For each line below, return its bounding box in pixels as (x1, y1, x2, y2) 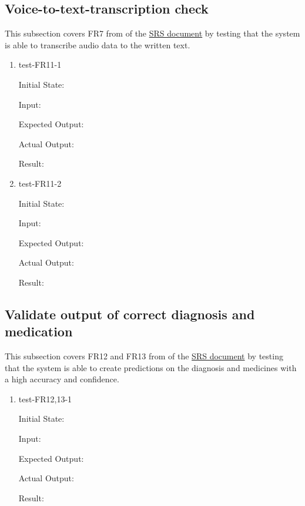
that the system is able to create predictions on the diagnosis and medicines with (5, 361, 297, 373)
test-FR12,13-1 (18, 392, 72, 405)
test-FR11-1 (18, 58, 62, 71)
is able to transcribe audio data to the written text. (5, 38, 190, 51)
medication (5, 322, 73, 340)
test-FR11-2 (18, 177, 62, 189)
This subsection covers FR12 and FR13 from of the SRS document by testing (5, 350, 283, 362)
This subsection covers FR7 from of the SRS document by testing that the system (5, 27, 300, 39)
